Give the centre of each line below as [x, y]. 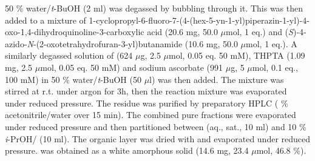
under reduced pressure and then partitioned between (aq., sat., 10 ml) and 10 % [156, 126]
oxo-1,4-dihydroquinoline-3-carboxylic [75, 32]
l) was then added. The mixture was [217, 79]
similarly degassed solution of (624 [69, 55]
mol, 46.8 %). [281, 150]
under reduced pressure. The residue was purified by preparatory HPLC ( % [147, 103]
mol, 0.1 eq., [275, 67]
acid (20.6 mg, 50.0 [182, 32]
